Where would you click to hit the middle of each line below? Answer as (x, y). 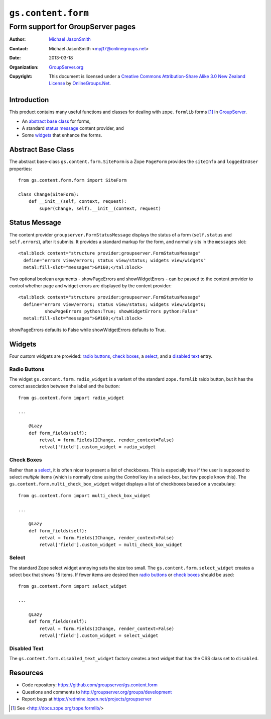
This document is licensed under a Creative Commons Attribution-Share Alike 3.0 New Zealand (147, 76)
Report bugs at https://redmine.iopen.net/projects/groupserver (87, 699)
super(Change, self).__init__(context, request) (100, 208)
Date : (15, 58)
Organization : (24, 67)
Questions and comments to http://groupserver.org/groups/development (97, 692)
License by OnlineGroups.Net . (80, 84)
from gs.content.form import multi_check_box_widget (84, 495)
